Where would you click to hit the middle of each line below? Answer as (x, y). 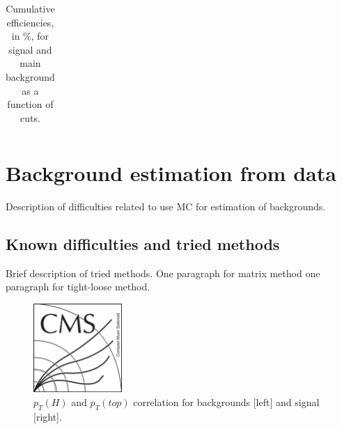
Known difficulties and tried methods (143, 243)
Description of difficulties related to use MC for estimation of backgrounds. (166, 206)
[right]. (48, 416)
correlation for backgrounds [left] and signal (226, 401)
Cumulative (30, 8)
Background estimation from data (171, 173)
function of (30, 104)
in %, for (30, 36)
